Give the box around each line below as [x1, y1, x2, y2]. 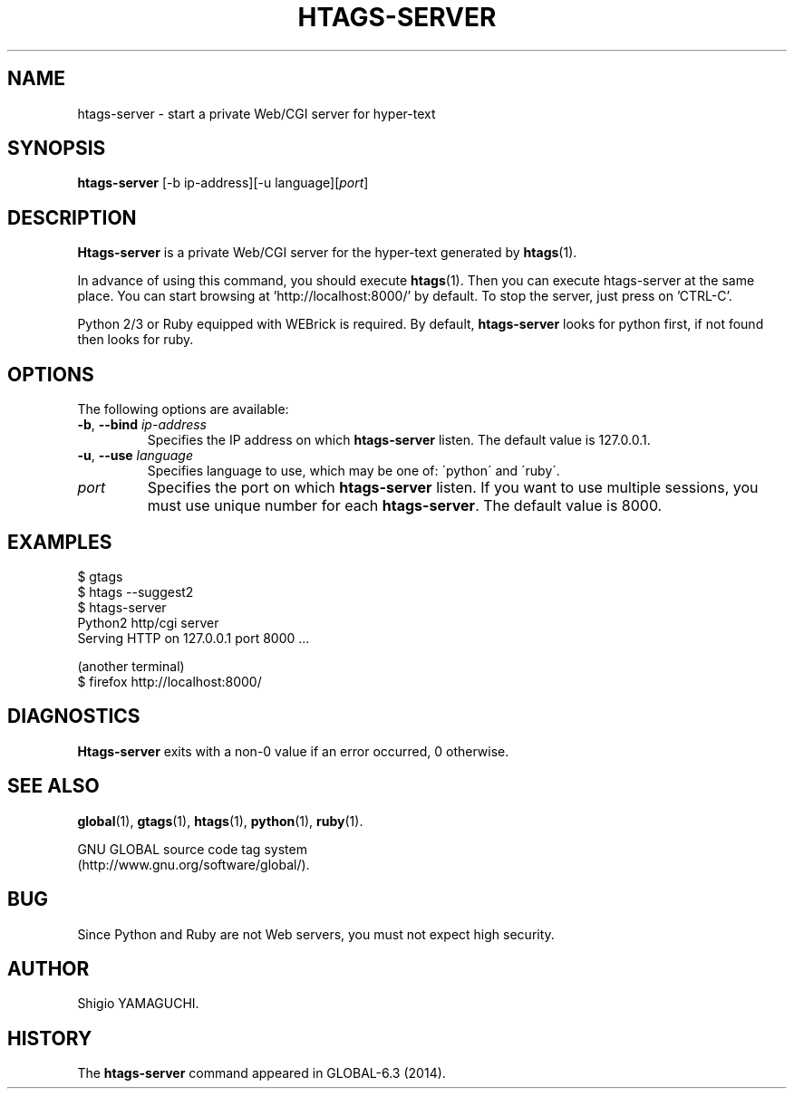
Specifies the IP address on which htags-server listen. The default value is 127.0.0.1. [147, 432, 651, 448]
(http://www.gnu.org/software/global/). [77, 856, 310, 872]
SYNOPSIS [7, 137, 106, 160]
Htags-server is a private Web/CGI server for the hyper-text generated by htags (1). [77, 245, 577, 261]
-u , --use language [77, 447, 193, 464]
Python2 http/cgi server [77, 614, 219, 630]
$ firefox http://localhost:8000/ [77, 673, 262, 689]
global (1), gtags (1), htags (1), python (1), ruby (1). [77, 812, 363, 829]
